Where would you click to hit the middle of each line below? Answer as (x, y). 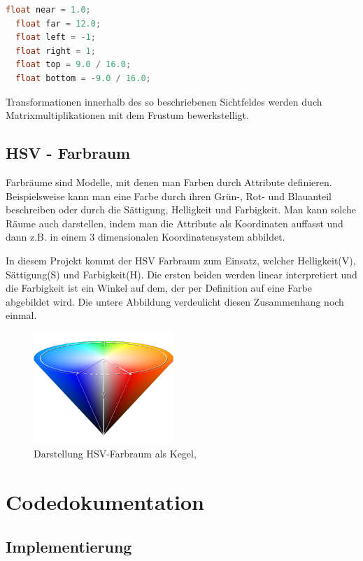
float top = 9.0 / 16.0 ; (73, 65)
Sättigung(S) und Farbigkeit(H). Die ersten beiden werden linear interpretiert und (181, 274)
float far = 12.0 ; (58, 23)
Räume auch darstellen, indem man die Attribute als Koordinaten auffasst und (175, 223)
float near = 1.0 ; (48, 10)
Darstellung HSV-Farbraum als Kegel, (115, 454)
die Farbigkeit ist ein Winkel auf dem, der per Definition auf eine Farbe (159, 288)
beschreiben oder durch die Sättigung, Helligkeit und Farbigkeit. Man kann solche (181, 210)
